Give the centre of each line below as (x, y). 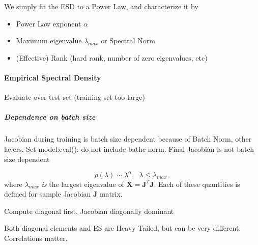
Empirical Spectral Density (53, 77)
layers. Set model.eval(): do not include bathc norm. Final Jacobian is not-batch (129, 148)
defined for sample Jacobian (48, 194)
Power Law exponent (49, 23)
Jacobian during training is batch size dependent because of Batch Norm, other (128, 139)
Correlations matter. (36, 238)
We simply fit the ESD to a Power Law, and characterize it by (101, 6)
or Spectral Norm (128, 40)
